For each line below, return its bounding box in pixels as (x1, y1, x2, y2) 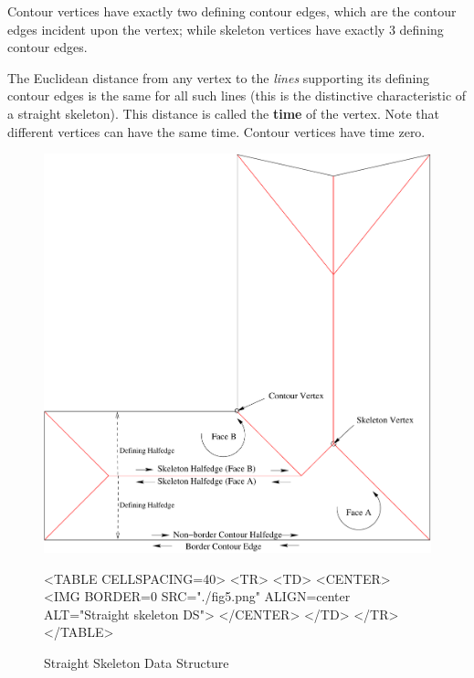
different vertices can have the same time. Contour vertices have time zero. (7, 122, 426, 141)
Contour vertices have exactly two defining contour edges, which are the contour (7, 2, 457, 20)
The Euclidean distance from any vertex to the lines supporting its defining (7, 68, 430, 87)
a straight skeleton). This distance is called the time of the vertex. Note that (7, 103, 439, 122)
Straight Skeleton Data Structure (44, 652, 229, 672)
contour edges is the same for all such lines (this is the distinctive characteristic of (7, 86, 467, 105)
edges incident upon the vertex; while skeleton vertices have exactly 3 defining (7, 19, 444, 38)
